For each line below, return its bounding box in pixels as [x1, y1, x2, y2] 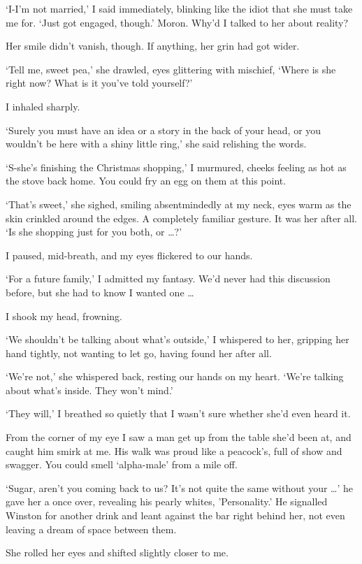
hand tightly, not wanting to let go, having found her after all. [6, 345, 272, 360]
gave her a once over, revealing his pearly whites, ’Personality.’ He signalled [6, 494, 328, 509]
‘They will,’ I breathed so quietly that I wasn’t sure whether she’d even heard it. [6, 406, 351, 421]
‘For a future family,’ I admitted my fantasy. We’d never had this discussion [6, 271, 331, 286]
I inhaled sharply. [6, 99, 80, 113]
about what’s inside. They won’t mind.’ [6, 382, 173, 397]
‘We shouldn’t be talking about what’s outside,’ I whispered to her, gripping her [6, 332, 349, 347]
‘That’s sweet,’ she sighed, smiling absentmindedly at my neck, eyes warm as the [6, 196, 352, 211]
